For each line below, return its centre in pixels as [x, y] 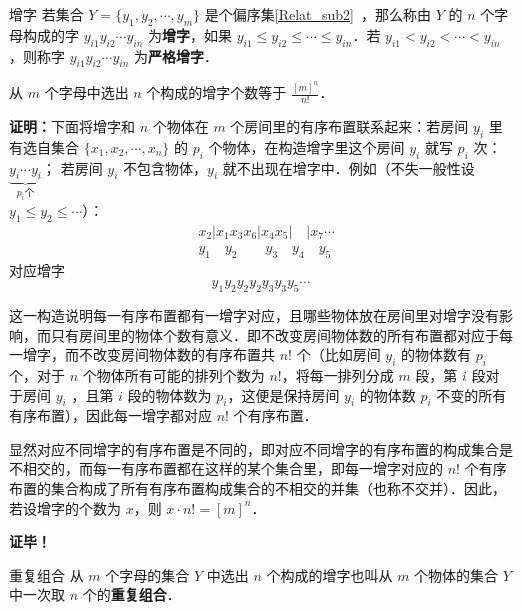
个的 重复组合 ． [131, 594]
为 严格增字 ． [176, 55]
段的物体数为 [169, 394]
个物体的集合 [456, 574]
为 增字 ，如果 [190, 34]
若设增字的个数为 [65, 507]
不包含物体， [165, 167]
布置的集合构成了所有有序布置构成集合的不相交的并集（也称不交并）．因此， [257, 488]
